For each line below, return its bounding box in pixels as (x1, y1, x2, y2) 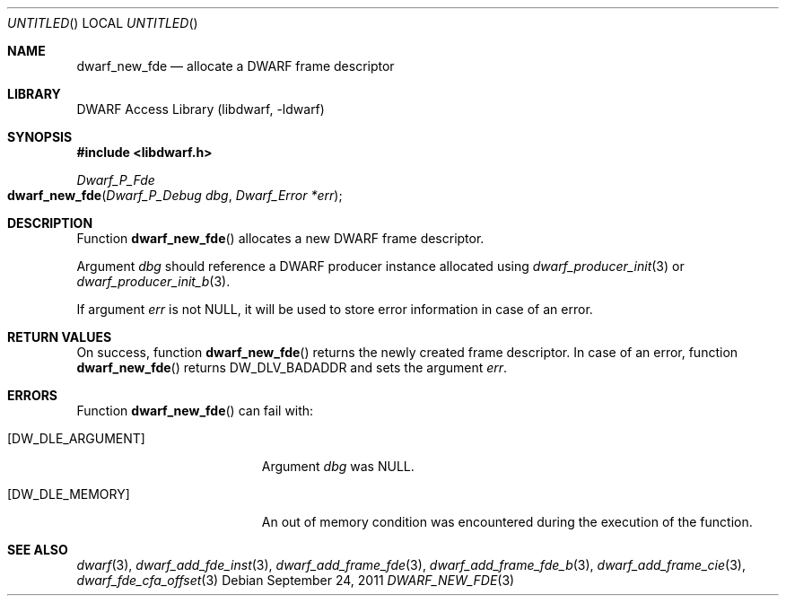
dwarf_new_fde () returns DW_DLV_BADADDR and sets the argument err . (76, 360, 508, 375)
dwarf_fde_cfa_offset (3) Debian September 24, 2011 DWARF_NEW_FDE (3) (76, 572, 515, 588)
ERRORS (7, 388, 58, 403)
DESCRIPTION (7, 215, 93, 231)
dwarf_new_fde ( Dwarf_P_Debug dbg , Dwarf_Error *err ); (7, 188, 343, 203)
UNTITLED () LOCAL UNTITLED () (7, 15, 198, 31)
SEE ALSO (7, 542, 68, 557)
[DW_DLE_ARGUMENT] (7, 431, 145, 446)
